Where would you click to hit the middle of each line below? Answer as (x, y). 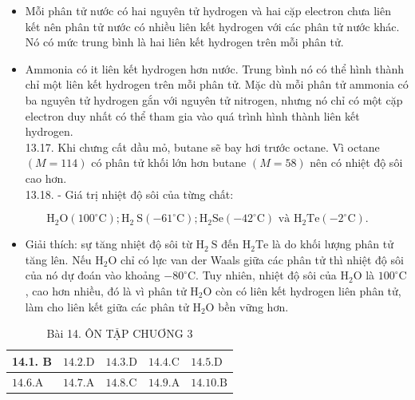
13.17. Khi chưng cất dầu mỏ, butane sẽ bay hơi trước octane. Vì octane (202, 147)
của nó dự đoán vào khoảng (93, 275)
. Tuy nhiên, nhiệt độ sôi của (266, 275)
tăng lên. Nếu (58, 259)
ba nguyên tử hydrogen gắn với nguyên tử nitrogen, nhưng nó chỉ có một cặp (214, 99)
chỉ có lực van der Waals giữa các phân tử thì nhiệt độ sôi (262, 259)
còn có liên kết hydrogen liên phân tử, (308, 290)
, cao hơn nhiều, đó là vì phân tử (106, 290)
